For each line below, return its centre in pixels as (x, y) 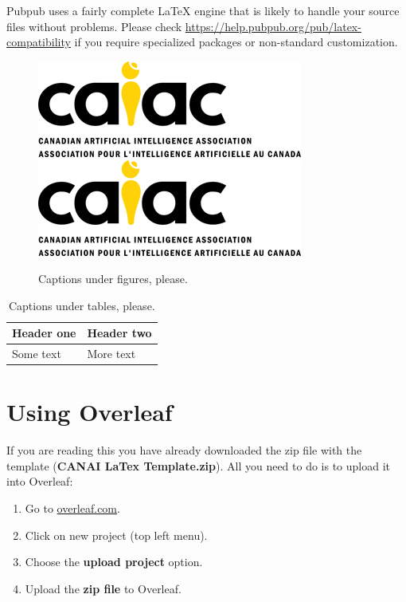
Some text (37, 353)
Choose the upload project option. (114, 562)
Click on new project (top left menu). (116, 535)
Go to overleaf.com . (72, 508)
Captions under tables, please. (82, 305)
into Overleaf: (40, 481)
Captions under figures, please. (113, 278)
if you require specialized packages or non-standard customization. (236, 42)
